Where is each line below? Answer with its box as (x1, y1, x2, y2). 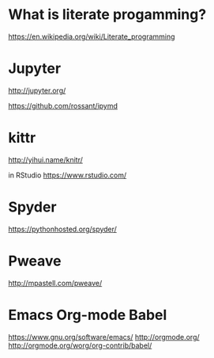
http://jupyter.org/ (8, 86, 66, 95)
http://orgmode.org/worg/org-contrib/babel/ (8, 341, 152, 350)
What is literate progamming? (8, 6, 207, 24)
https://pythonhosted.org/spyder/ (8, 224, 117, 234)
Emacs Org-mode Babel (8, 306, 167, 324)
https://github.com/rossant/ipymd (8, 101, 118, 110)
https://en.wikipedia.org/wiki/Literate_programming (8, 32, 175, 41)
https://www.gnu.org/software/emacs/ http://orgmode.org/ (8, 332, 200, 341)
